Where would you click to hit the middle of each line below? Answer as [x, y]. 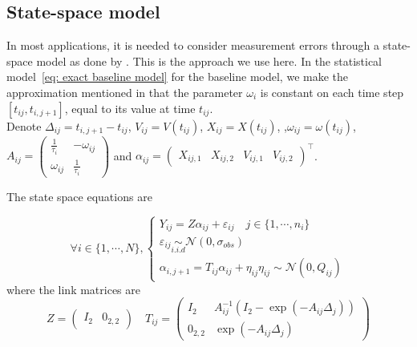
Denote [24, 125]
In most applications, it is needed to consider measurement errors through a [193, 45]
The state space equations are [79, 196]
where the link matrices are [74, 289]
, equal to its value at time [130, 108]
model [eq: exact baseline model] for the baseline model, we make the [177, 77]
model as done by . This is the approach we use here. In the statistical [209, 61]
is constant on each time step [332, 92]
